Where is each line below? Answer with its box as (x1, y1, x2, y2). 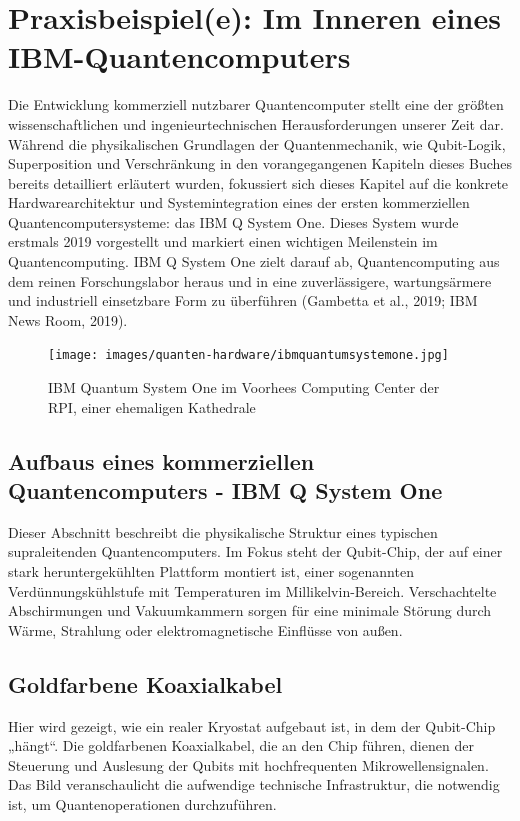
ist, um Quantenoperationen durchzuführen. (8, 794, 277, 815)
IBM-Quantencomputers (8, 36, 351, 77)
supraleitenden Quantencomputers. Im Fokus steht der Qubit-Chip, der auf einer (8, 541, 503, 562)
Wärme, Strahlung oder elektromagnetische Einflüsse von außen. (8, 619, 403, 640)
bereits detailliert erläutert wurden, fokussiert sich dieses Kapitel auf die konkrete (8, 172, 509, 193)
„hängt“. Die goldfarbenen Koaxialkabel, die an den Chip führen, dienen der (8, 735, 474, 756)
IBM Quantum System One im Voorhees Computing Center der (48, 377, 440, 398)
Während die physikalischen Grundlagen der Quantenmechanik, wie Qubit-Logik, (8, 133, 506, 154)
